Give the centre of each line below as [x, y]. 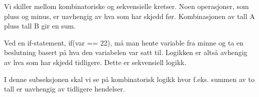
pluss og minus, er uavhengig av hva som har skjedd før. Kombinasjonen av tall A [129, 16]
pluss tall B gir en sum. [40, 26]
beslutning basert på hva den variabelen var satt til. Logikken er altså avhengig [126, 52]
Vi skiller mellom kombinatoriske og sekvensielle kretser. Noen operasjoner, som [126, 6]
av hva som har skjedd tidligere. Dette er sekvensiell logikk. [95, 62]
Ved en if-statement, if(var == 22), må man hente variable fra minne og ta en [124, 42]
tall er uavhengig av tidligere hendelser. [65, 89]
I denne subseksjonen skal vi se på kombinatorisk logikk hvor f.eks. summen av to [129, 79]
